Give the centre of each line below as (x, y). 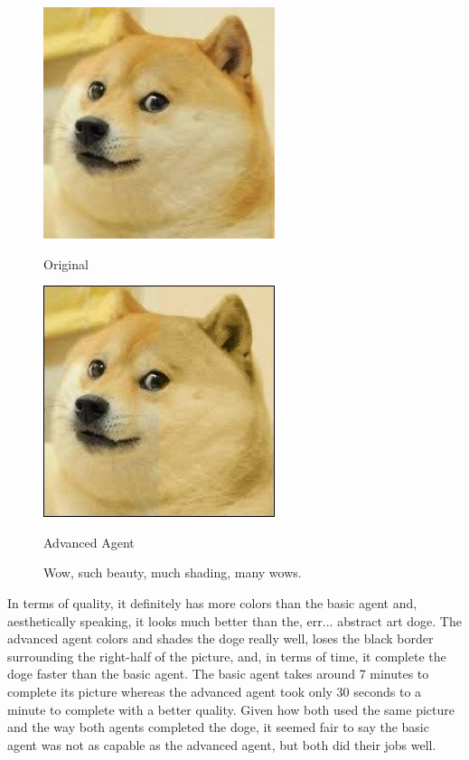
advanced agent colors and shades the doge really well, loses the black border (220, 638)
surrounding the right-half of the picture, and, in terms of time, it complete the (227, 656)
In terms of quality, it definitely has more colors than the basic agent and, (212, 602)
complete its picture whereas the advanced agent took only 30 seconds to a (215, 691)
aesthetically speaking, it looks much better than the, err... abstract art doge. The (234, 620)
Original (66, 263)
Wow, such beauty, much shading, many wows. (173, 572)
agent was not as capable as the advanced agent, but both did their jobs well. (222, 744)
